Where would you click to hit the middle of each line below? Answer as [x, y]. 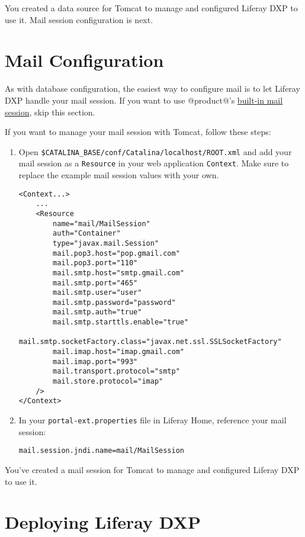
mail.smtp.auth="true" [97, 312]
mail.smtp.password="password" [114, 302]
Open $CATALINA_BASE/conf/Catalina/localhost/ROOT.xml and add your [155, 151]
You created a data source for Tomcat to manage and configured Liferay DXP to [151, 8]
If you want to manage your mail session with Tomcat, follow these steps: [138, 132]
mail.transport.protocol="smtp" [116, 372]
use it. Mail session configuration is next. [79, 19]
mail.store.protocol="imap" [108, 382]
